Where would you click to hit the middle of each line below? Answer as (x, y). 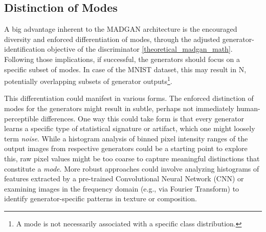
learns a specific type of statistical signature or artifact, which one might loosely (130, 128)
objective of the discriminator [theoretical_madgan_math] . (140, 49)
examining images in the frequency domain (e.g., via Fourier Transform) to (122, 188)
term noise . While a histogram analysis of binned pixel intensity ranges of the (126, 138)
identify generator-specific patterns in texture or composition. (101, 198)
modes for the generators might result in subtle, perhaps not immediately (119, 108)
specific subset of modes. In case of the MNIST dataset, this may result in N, (125, 69)
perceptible (21, 118)
